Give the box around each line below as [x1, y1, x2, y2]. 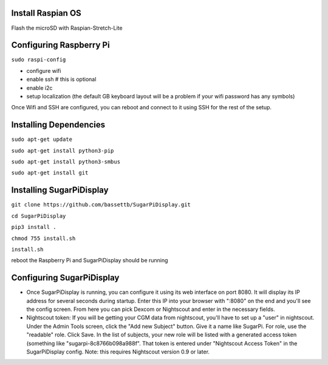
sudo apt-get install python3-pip [11, 147, 114, 154]
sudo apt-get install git [11, 169, 89, 176]
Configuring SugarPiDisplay [11, 273, 120, 283]
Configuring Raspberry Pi [11, 40, 110, 50]
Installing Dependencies [11, 120, 106, 130]
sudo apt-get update [11, 136, 73, 143]
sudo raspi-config [11, 56, 66, 63]
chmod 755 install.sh [11, 234, 76, 242]
